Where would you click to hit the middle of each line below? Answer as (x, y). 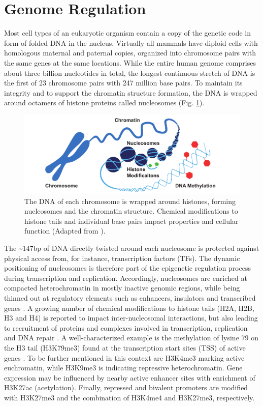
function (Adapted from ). (65, 231)
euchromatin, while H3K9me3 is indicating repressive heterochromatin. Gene (123, 368)
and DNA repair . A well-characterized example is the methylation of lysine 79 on (131, 338)
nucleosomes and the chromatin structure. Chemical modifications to (131, 211)
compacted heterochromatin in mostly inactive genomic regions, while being (122, 288)
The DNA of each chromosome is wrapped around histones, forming (130, 201)
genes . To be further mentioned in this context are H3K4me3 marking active (124, 357)
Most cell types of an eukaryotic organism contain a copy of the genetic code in (127, 33)
